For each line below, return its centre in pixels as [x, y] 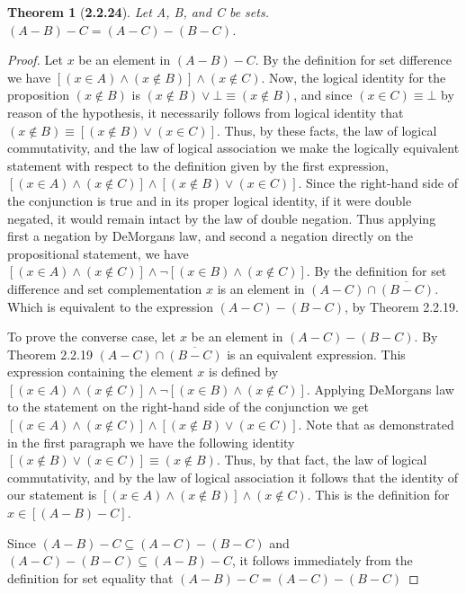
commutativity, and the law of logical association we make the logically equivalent [233, 148]
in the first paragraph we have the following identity [151, 442]
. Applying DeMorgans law [380, 389]
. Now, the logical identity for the [354, 77]
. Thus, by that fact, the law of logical [322, 460]
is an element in [261, 288]
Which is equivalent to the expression [110, 306]
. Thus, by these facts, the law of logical [327, 130]
